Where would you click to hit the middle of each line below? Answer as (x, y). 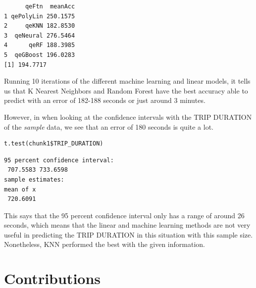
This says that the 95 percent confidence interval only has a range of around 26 (124, 215)
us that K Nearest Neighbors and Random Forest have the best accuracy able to (126, 90)
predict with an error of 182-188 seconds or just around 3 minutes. (105, 100)
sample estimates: (34, 179)
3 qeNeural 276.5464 (40, 35)
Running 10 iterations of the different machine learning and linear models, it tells (127, 81)
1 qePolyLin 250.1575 (40, 16)
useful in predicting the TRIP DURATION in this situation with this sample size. (128, 234)
